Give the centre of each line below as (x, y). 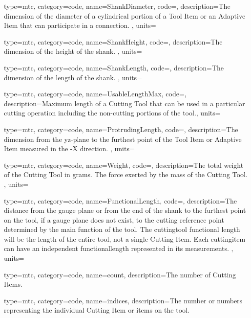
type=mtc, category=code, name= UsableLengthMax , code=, (95, 94)
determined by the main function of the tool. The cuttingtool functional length (122, 229)
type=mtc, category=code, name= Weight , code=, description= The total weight (124, 165)
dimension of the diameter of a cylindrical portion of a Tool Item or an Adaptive (125, 15)
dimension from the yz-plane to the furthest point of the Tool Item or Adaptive (123, 139)
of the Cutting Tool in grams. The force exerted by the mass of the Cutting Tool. (126, 174)
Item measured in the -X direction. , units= (69, 148)
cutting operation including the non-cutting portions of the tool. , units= (112, 113)
